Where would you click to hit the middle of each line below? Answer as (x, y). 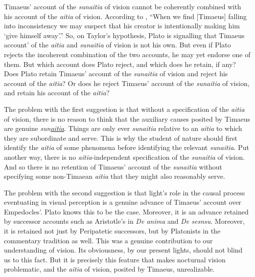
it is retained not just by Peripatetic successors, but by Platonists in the (112, 231)
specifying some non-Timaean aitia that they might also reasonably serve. (115, 176)
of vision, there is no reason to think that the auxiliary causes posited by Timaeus (127, 118)
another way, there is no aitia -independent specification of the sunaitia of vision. (124, 157)
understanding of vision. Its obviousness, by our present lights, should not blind (123, 250)
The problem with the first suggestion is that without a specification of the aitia (124, 109)
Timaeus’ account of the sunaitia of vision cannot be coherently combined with (123, 6)
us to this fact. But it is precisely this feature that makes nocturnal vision (115, 259)
